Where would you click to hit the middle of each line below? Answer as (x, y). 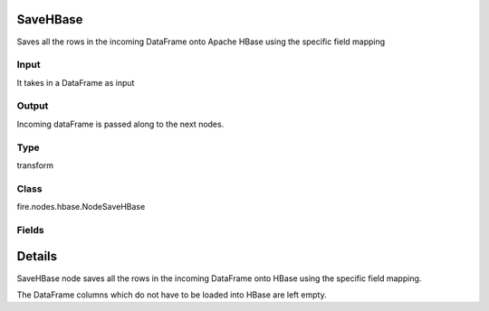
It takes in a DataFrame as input (76, 82)
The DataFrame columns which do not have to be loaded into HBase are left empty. (172, 295)
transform (35, 165)
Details (37, 256)
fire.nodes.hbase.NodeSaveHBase (81, 207)
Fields (30, 230)
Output (33, 106)
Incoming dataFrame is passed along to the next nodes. (120, 124)
